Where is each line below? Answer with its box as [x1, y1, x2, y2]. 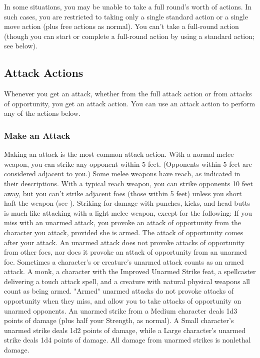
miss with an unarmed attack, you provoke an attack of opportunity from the [4, 217, 241, 228]
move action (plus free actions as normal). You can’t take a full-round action [4, 21, 239, 31]
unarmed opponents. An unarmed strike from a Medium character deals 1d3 [4, 305, 237, 316]
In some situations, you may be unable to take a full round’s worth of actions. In [4, 1, 252, 11]
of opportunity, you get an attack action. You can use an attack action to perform [4, 98, 255, 108]
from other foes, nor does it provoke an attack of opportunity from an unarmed [4, 247, 247, 257]
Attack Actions [4, 65, 83, 80]
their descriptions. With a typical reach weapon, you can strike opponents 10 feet [4, 178, 253, 188]
